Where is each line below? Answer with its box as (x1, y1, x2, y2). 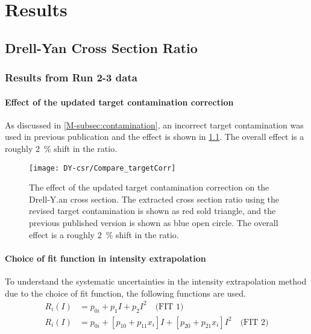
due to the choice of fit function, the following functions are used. (5, 286, 246, 299)
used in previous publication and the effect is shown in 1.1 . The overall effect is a (5, 130, 304, 143)
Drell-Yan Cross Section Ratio (5, 38, 198, 57)
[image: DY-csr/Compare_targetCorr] (29, 163, 176, 172)
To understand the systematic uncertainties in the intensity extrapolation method (5, 275, 307, 287)
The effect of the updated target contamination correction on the (29, 181, 269, 194)
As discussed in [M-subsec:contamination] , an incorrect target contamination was (5, 118, 304, 131)
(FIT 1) (155, 302, 184, 311)
